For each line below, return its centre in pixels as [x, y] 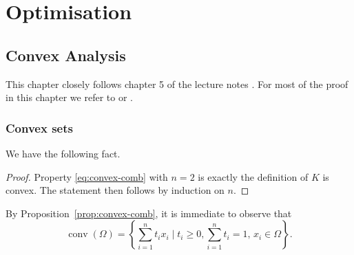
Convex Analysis [66, 55]
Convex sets [39, 127]
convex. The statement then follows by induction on [115, 190]
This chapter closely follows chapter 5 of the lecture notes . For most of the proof [177, 84]
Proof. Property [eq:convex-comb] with [87, 176]
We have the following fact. [63, 153]
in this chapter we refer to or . [69, 97]
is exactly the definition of [253, 176]
